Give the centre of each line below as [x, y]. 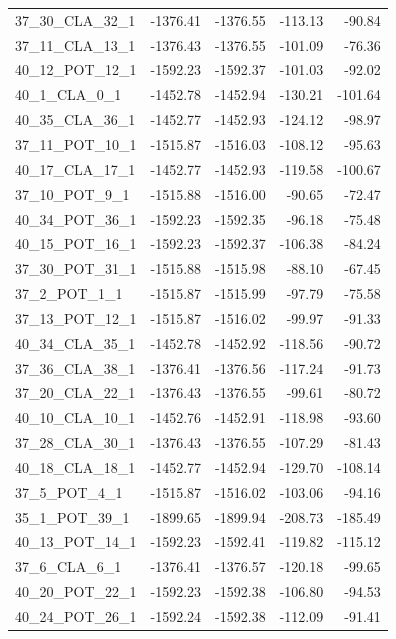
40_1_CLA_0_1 [68, 94]
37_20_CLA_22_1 [75, 392]
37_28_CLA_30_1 [75, 442]
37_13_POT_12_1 [76, 317]
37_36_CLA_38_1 [75, 367]
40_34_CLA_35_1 [75, 342]
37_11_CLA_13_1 [75, 44]
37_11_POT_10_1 [76, 143]
